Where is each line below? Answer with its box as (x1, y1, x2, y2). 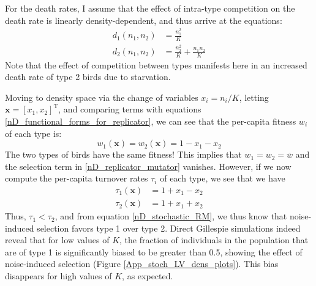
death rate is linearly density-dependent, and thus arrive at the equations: (5, 13, 282, 26)
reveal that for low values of (5, 233, 110, 246)
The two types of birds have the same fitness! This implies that (5, 148, 242, 161)
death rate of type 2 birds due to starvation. (5, 70, 171, 83)
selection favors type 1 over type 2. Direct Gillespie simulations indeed (37, 221, 301, 234)
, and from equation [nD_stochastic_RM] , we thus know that (55, 210, 287, 222)
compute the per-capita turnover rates (5, 172, 148, 185)
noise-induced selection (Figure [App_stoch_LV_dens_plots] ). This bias (5, 257, 279, 270)
